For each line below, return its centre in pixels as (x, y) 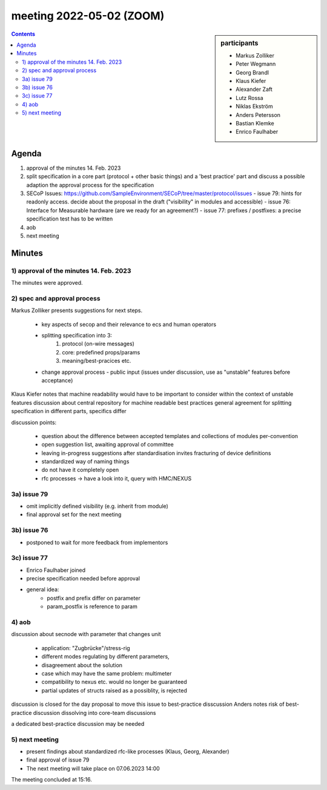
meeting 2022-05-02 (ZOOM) (88, 16)
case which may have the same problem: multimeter (107, 673)
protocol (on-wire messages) (98, 344)
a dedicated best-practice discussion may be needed (78, 723)
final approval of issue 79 (58, 760)
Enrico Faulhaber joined (56, 570)
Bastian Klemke (255, 123)
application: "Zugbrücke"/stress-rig (86, 648)
